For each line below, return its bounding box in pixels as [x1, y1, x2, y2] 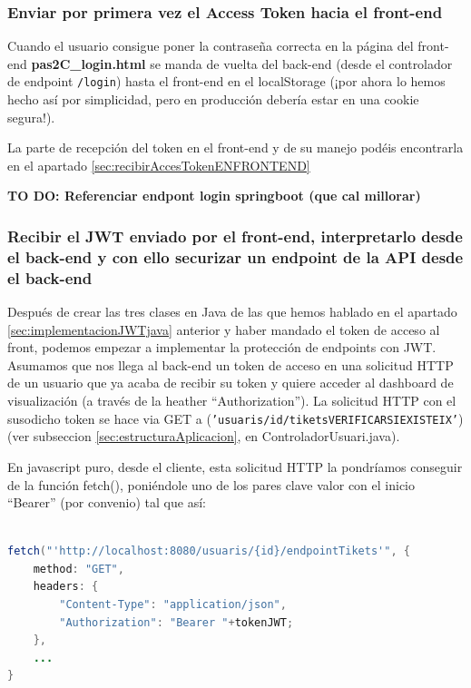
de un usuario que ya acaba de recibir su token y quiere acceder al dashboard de [7, 373, 454, 392]
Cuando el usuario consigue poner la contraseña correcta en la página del [7, 36, 414, 55]
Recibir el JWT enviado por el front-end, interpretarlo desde [7, 224, 463, 247]
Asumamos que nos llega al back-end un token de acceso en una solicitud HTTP [7, 355, 454, 374]
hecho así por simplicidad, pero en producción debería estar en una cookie [7, 90, 419, 109]
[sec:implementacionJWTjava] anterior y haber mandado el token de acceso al [7, 319, 440, 339]
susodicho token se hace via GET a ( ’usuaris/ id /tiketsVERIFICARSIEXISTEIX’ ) [7, 408, 464, 428]
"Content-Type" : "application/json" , [59, 598, 287, 612]
